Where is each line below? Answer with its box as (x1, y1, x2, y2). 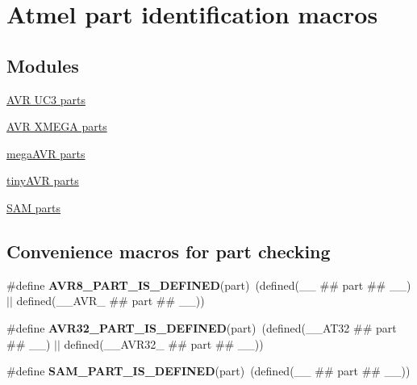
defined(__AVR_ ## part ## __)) (16, 292, 205, 309)
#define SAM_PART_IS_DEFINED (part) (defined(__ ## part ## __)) (6, 362, 411, 379)
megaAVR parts (6, 144, 85, 161)
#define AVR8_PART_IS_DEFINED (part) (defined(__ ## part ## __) (6, 276, 411, 293)
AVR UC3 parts (6, 90, 85, 107)
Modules (6, 52, 79, 77)
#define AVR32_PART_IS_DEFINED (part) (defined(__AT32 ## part (6, 319, 397, 336)
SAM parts (6, 199, 61, 216)
